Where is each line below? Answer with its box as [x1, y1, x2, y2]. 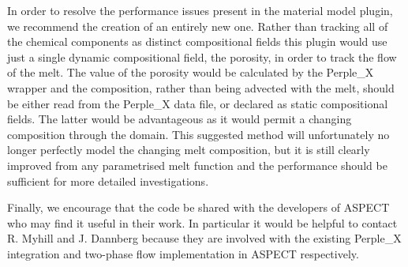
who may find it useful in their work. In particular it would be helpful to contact [7, 214, 398, 231]
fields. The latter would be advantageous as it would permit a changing [7, 111, 352, 127]
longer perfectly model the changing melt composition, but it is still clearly [7, 141, 370, 158]
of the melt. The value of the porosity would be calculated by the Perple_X [7, 64, 374, 81]
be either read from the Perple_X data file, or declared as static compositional [7, 95, 388, 111]
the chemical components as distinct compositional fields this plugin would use [7, 33, 387, 50]
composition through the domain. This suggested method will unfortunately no [7, 126, 390, 142]
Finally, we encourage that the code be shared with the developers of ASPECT [7, 199, 390, 216]
